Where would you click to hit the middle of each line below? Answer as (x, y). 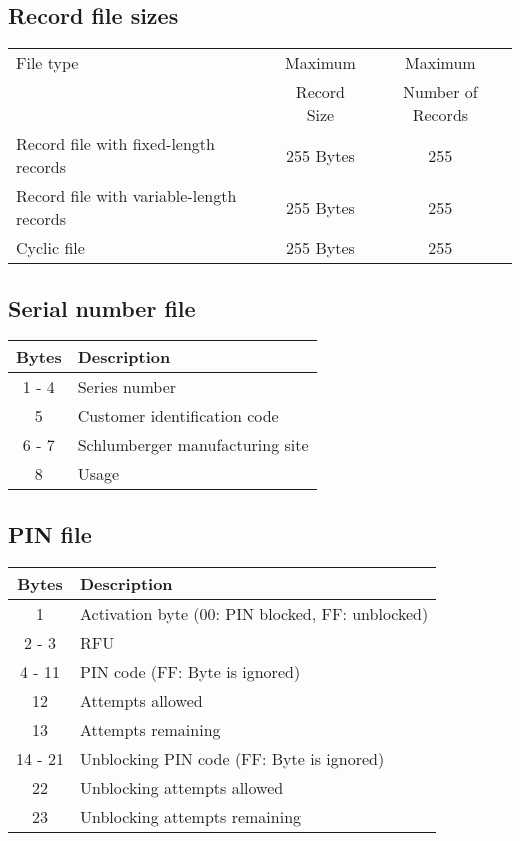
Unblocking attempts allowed (181, 787)
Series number (127, 387)
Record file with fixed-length (115, 144)
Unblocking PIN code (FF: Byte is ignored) (232, 758)
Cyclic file (50, 248)
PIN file (50, 533)
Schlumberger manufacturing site (193, 445)
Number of (440, 92)
